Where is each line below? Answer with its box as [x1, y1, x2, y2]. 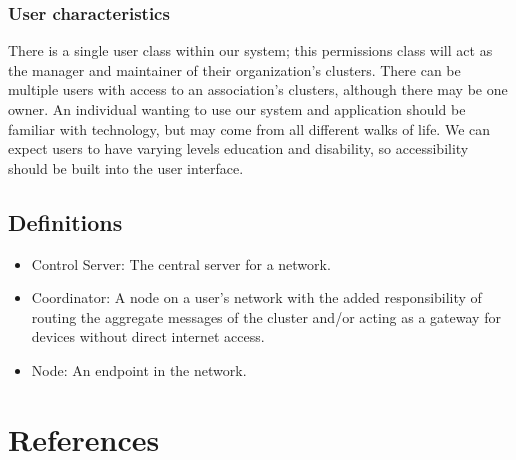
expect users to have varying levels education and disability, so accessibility [8, 138, 469, 159]
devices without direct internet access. [31, 326, 265, 347]
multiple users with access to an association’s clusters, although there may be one [8, 79, 508, 100]
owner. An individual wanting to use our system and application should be [8, 99, 466, 119]
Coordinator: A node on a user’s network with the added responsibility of [31, 287, 482, 308]
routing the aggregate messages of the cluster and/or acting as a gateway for [31, 306, 501, 327]
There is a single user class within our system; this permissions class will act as [8, 40, 493, 61]
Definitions [8, 206, 123, 237]
